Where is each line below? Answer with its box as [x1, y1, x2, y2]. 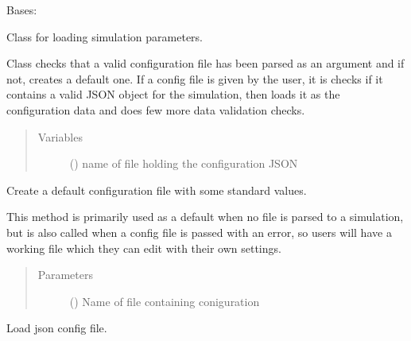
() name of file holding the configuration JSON [69, 155, 298, 172]
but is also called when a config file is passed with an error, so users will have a [6, 223, 392, 240]
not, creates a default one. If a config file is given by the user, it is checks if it [6, 70, 383, 87]
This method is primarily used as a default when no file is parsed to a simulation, [6, 208, 404, 225]
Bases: [6, 2, 37, 17]
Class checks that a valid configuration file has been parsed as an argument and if [6, 55, 405, 72]
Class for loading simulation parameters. [6, 28, 203, 45]
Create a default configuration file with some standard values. [6, 181, 307, 198]
